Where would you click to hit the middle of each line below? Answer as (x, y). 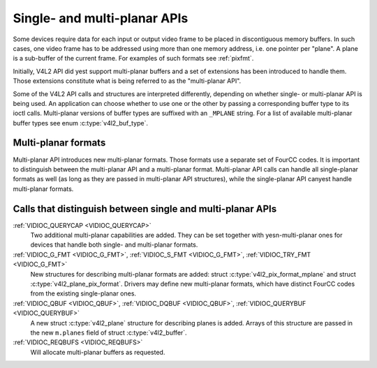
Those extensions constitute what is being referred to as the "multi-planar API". (127, 81)
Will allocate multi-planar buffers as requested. (98, 352)
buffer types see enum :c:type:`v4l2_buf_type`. (80, 123)
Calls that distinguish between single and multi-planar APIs (145, 209)
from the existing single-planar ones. (83, 293)
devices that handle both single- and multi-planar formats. (114, 245)
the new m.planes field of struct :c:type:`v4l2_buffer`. (109, 332)
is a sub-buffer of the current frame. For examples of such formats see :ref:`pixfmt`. (133, 59)
